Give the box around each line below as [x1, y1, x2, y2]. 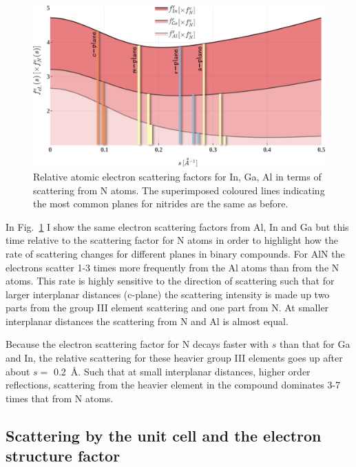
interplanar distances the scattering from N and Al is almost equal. [6, 313, 289, 328]
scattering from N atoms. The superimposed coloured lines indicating [33, 183, 325, 197]
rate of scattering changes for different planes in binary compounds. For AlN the [6, 246, 345, 260]
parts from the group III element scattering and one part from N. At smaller [6, 300, 329, 315]
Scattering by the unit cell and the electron [6, 424, 322, 446]
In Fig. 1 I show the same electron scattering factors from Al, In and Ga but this [6, 219, 349, 233]
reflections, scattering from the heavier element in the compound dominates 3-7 [6, 377, 341, 392]
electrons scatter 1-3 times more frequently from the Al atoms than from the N [6, 260, 339, 274]
